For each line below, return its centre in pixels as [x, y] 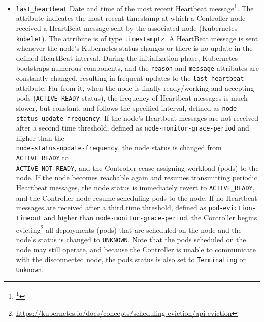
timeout [29, 218]
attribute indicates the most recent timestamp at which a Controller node [131, 18]
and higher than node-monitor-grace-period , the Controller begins [151, 217]
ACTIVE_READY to [42, 158]
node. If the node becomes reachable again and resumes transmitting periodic [137, 178]
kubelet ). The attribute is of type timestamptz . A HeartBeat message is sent [137, 38]
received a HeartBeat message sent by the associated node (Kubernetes [127, 28]
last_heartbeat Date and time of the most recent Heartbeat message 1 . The [135, 7]
